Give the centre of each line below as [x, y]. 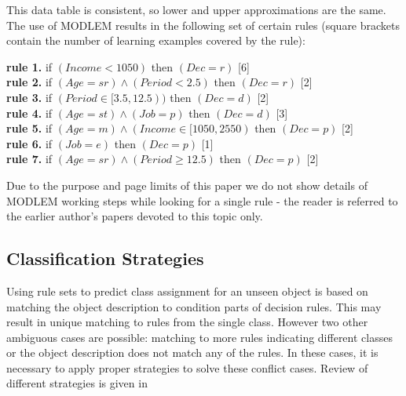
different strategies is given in [77, 383]
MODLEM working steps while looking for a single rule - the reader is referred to [202, 200]
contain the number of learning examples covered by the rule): [156, 40]
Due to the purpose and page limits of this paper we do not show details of [187, 185]
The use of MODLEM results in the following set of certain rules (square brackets [203, 25]
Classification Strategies [105, 258]
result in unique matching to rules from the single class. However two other [187, 322]
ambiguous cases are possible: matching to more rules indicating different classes [199, 337]
